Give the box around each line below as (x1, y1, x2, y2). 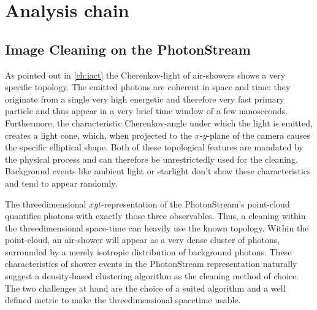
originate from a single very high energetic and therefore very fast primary (5, 92, 285, 105)
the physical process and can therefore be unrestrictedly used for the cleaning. (5, 152, 298, 165)
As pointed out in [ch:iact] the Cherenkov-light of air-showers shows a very (5, 68, 286, 81)
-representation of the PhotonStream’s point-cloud (101, 197, 290, 210)
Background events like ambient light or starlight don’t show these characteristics (5, 165, 311, 177)
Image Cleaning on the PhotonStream (5, 39, 251, 58)
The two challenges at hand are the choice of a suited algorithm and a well (5, 281, 286, 294)
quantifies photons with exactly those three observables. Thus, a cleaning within (5, 209, 306, 222)
